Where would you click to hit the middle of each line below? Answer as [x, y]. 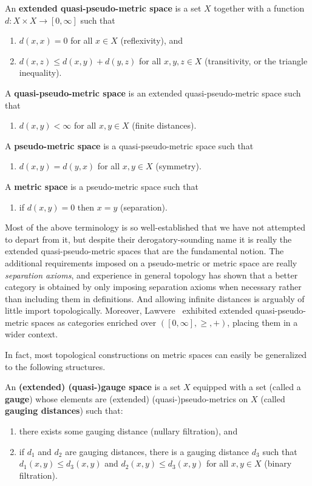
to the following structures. [55, 366]
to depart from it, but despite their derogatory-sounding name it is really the [148, 239]
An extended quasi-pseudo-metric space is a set [103, 8]
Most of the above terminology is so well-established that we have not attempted [155, 227]
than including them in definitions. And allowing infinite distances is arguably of [155, 298]
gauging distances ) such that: [64, 410]
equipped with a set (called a [247, 387]
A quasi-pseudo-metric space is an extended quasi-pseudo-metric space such [153, 93]
